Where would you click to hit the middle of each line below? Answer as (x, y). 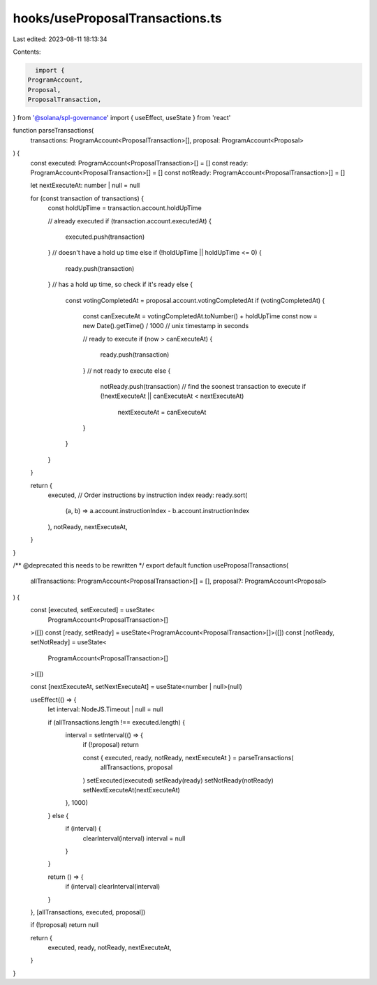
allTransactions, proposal (136, 767)
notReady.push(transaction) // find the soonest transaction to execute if (203, 386)
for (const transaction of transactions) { (87, 198)
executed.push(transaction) (105, 237)
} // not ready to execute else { (127, 371)
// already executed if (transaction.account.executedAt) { (130, 221)
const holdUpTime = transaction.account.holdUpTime (125, 208)
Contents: (27, 52)
